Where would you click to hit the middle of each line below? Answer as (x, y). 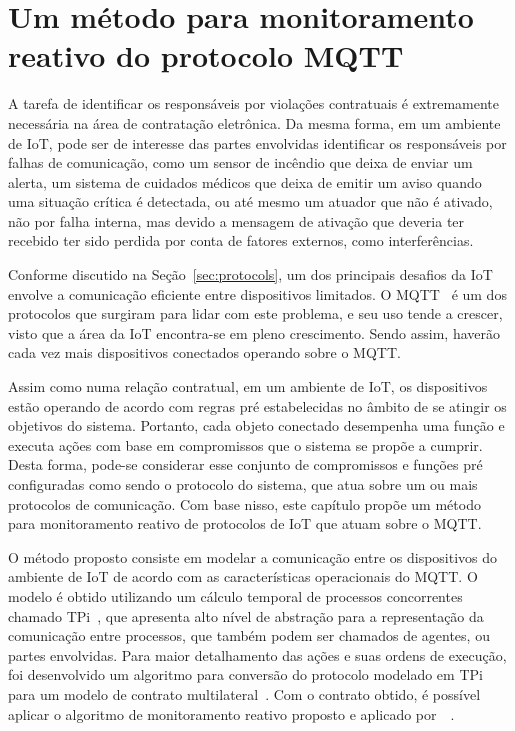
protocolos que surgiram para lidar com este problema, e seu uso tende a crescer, (255, 313)
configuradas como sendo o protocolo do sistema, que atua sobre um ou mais (243, 484)
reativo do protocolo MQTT (206, 55)
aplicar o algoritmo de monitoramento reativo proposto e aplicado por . (231, 713)
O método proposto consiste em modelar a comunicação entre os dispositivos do (253, 556)
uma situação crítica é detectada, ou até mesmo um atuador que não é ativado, (250, 201)
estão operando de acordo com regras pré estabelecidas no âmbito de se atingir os (257, 405)
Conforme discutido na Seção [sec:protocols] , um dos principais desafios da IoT (250, 274)
